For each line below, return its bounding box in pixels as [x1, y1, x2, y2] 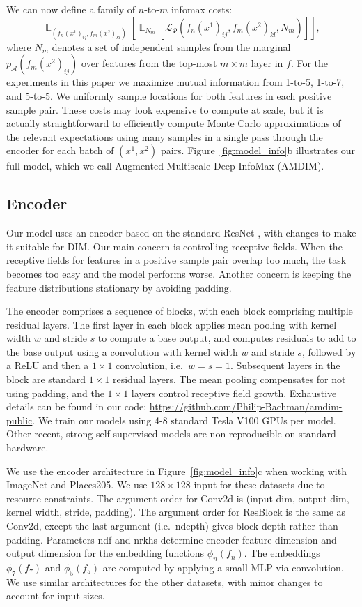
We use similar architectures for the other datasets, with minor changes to [6, 574, 323, 589]
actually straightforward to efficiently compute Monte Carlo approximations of [6, 116, 341, 130]
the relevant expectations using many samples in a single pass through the [6, 129, 323, 144]
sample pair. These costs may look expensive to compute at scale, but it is [6, 102, 324, 117]
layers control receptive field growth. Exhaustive [131, 385, 337, 400]
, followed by [301, 344, 356, 359]
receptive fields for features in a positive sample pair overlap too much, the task [6, 253, 347, 267]
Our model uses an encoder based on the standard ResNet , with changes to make [6, 225, 356, 240]
